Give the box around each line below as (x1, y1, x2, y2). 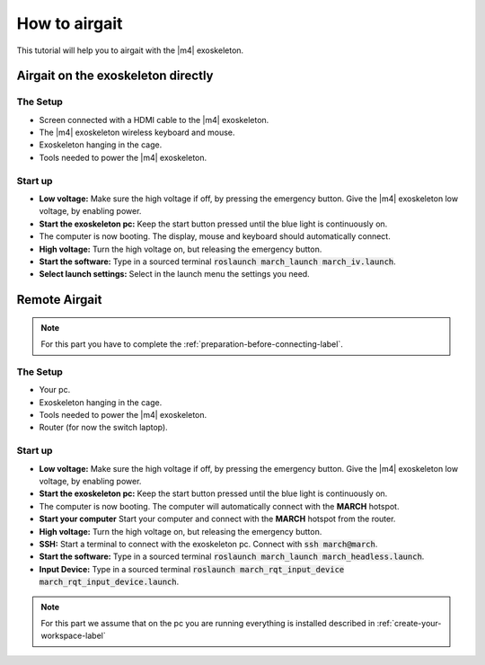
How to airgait (16, 13, 123, 33)
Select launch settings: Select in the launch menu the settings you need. (39, 269, 310, 279)
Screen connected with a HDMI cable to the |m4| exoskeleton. (39, 114, 269, 125)
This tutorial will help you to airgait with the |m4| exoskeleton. (16, 45, 244, 56)
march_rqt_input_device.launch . (39, 576, 180, 588)
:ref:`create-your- (376, 617, 442, 628)
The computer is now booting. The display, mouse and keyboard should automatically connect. (39, 231, 391, 242)
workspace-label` (40, 630, 107, 642)
